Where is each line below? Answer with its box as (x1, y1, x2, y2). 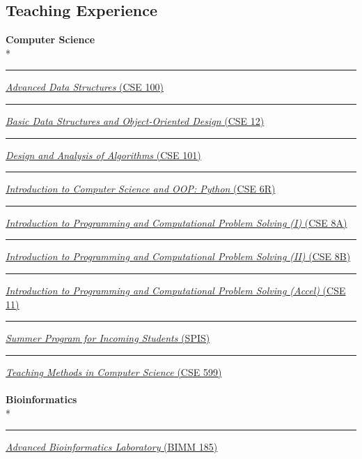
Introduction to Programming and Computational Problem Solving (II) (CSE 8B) (6, 249, 351, 264)
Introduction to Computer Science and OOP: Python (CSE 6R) (6, 181, 276, 196)
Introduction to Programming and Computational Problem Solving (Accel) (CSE (6, 283, 346, 297)
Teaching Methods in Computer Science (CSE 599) (6, 364, 222, 379)
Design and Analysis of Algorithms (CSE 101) (6, 147, 201, 162)
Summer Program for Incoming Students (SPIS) (6, 331, 210, 345)
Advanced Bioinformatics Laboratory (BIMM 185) (6, 439, 218, 454)
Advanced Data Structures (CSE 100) (6, 80, 164, 94)
